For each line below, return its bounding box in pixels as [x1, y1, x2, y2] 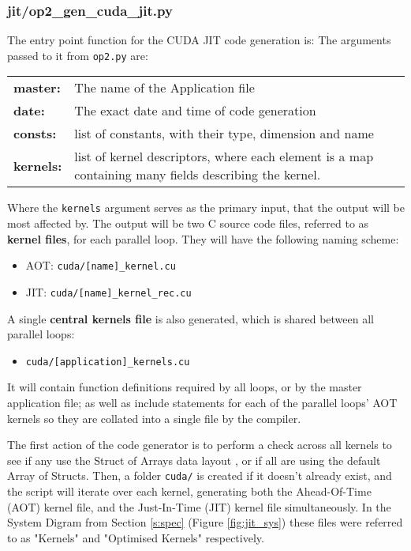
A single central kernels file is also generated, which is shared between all [7, 310, 374, 326]
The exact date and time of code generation [74, 101, 316, 120]
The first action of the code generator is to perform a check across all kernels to [7, 436, 392, 453]
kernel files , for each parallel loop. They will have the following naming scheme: [7, 230, 399, 247]
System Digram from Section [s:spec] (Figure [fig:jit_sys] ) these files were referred [7, 514, 403, 530]
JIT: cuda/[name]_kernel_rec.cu [25, 283, 192, 300]
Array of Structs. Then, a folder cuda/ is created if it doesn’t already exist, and [7, 467, 392, 484]
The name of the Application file [74, 78, 255, 97]
